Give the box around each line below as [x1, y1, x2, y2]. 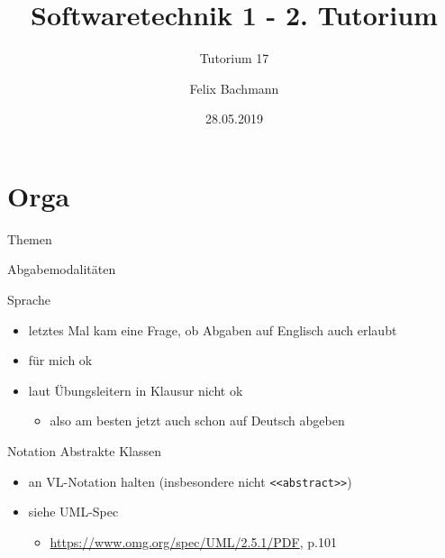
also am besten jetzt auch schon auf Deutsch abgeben [50, 411, 345, 430]
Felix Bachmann [189, 78, 279, 97]
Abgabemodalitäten [7, 260, 116, 279]
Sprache [7, 290, 50, 309]
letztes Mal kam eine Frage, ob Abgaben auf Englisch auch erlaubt [28, 320, 397, 339]
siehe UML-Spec [28, 502, 119, 521]
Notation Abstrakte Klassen [7, 442, 161, 460]
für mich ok [28, 351, 93, 370]
